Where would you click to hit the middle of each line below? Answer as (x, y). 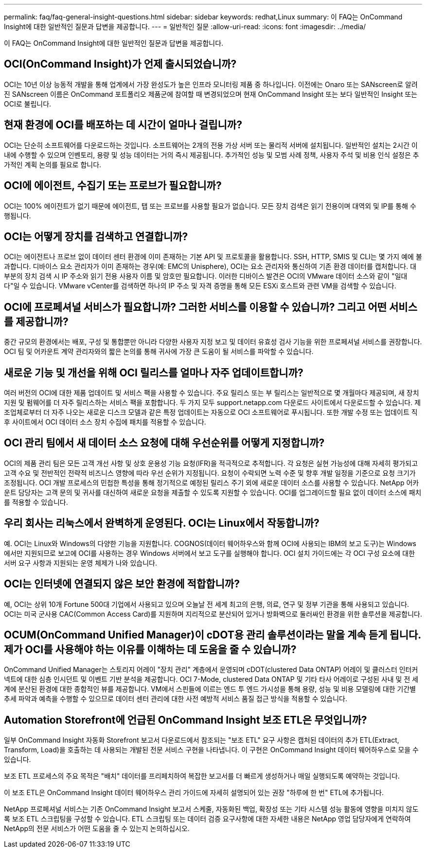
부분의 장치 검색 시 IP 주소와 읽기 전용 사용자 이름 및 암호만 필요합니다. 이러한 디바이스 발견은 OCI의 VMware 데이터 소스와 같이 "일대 (206, 276)
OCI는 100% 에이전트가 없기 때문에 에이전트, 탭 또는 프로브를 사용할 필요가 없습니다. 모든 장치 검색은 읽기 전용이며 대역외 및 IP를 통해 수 (210, 206)
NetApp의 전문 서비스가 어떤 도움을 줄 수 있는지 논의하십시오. (97, 829)
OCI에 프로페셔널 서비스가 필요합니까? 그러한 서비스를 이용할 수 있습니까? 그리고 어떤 (195, 307)
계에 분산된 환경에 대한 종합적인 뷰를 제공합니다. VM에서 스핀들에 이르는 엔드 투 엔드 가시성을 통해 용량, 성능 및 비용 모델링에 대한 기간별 (210, 689)
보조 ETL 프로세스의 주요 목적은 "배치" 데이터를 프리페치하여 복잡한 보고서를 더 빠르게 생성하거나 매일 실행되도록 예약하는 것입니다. (202, 776)
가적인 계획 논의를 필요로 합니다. (53, 164)
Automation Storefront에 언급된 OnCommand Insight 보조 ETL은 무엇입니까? (186, 720)
